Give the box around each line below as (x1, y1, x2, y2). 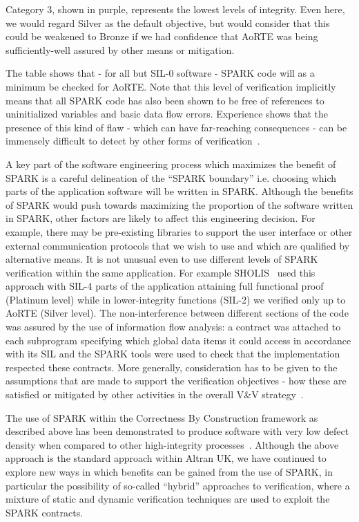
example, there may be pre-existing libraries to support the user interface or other (6, 224, 353, 239)
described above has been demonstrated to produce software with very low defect (6, 424, 349, 438)
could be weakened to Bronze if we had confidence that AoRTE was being (6, 29, 318, 44)
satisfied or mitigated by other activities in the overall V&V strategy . (6, 387, 304, 402)
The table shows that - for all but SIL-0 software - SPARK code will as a (6, 66, 315, 80)
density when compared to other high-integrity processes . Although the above (6, 437, 339, 451)
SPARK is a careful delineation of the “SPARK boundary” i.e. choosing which (6, 170, 337, 185)
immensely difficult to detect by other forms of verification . (6, 133, 260, 148)
